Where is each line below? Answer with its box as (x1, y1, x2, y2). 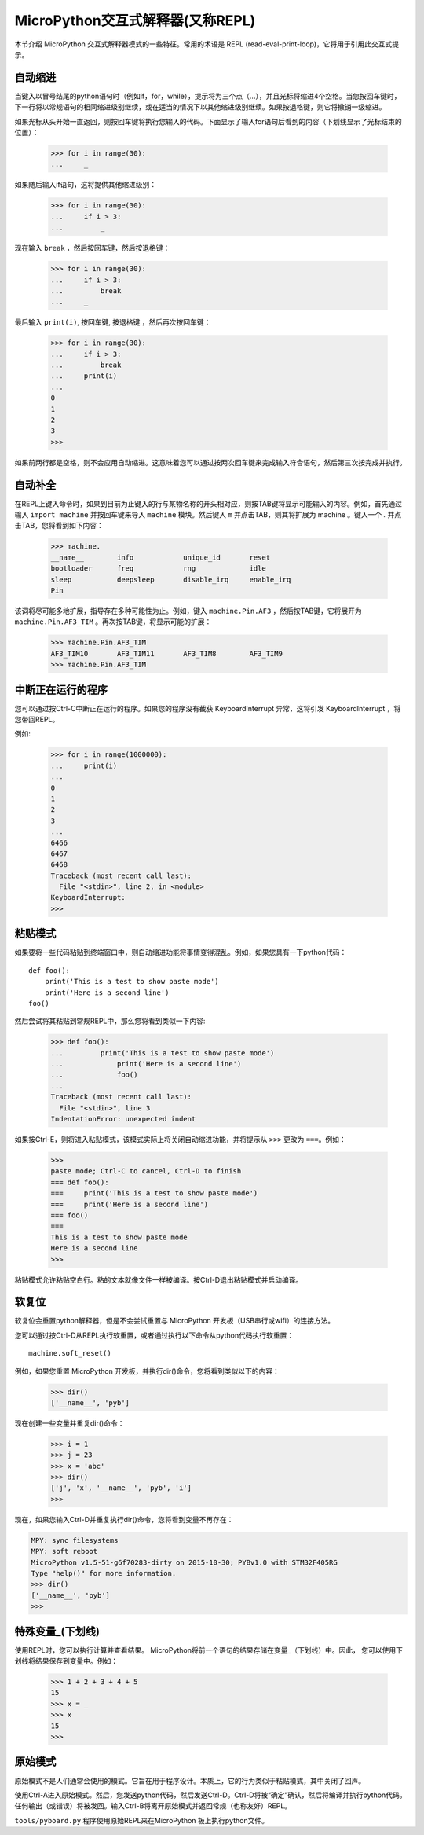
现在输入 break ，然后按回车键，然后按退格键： (14, 244, 170, 253)
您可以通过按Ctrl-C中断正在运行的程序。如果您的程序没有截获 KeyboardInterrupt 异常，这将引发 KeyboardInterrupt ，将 (14, 703, 401, 713)
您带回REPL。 (14, 715, 60, 725)
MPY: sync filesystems (31, 1536, 119, 1544)
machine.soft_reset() (28, 1349, 111, 1358)
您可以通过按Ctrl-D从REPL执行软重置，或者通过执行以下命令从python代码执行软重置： (14, 1330, 294, 1340)
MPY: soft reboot (31, 1547, 98, 1556)
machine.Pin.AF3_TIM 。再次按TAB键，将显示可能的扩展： (14, 617, 212, 626)
